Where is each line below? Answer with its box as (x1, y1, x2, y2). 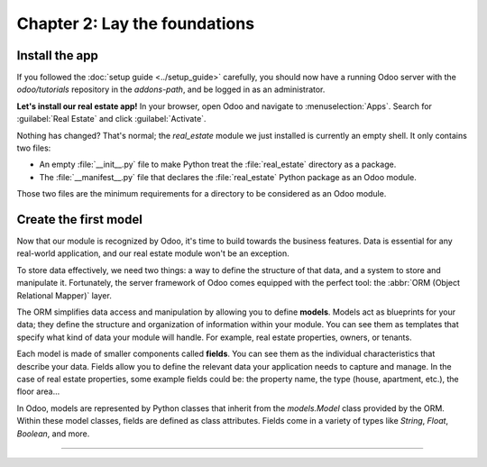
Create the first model (16, 212, 143, 227)
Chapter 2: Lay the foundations (16, 14, 255, 33)
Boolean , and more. (16, 428, 90, 439)
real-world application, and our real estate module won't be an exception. (16, 248, 289, 259)
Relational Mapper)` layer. (16, 289, 112, 301)
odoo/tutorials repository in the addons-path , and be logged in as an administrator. (16, 84, 326, 95)
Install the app (16, 48, 99, 63)
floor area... (16, 386, 60, 397)
